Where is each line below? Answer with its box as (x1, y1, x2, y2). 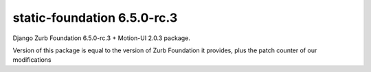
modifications (12, 56, 52, 64)
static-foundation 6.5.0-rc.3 (12, 10, 178, 25)
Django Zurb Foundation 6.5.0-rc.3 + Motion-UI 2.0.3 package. (12, 34, 190, 42)
